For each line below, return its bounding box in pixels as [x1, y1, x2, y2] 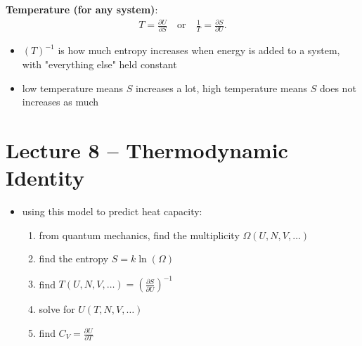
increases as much [22, 94, 99, 109]
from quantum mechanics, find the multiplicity [39, 227, 240, 242]
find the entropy [39, 251, 109, 266]
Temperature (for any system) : [6, 2, 158, 16]
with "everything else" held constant [22, 57, 177, 72]
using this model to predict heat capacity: [22, 204, 202, 219]
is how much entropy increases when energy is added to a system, [58, 43, 340, 58]
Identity [6, 163, 84, 192]
